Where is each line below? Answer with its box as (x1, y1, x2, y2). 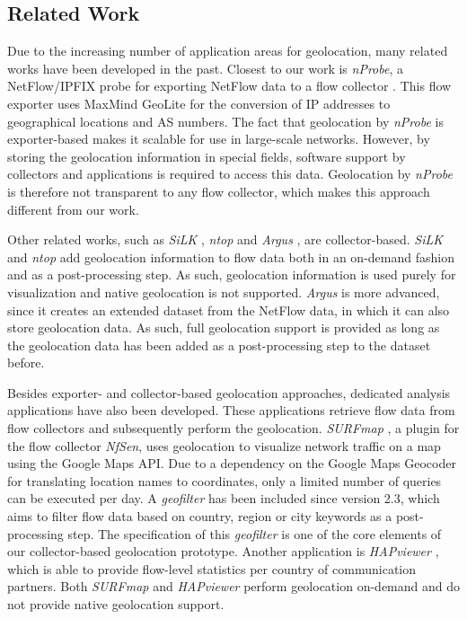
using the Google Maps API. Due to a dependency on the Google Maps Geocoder (7, 454, 456, 473)
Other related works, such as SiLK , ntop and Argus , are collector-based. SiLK (7, 230, 444, 249)
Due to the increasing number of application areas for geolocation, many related (7, 41, 448, 60)
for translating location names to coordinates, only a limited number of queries (7, 471, 442, 490)
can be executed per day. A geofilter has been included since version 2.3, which (7, 489, 440, 508)
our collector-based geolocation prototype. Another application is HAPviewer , (7, 542, 439, 561)
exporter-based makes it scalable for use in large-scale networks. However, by (7, 129, 430, 148)
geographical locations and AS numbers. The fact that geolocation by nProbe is (7, 111, 444, 130)
